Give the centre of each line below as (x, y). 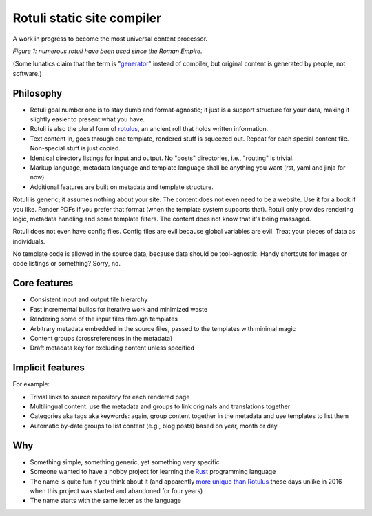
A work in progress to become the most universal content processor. (110, 39)
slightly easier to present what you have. (87, 119)
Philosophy (38, 93)
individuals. (29, 241)
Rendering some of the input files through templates (104, 319)
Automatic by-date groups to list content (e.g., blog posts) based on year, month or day (154, 426)
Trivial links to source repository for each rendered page (110, 397)
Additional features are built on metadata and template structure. (122, 187)
